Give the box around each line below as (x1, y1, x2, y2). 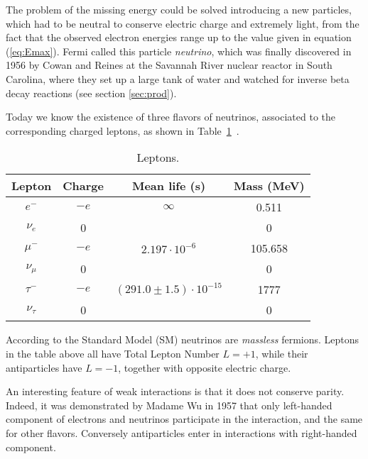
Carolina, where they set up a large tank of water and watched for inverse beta (6, 71, 350, 86)
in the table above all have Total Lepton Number (6, 345, 220, 360)
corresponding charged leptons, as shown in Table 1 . (6, 123, 239, 138)
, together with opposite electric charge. (118, 360, 291, 375)
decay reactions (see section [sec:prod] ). (6, 85, 177, 100)
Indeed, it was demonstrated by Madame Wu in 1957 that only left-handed (6, 397, 332, 412)
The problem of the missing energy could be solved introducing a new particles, (6, 2, 352, 16)
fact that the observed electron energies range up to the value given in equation (6, 30, 352, 45)
